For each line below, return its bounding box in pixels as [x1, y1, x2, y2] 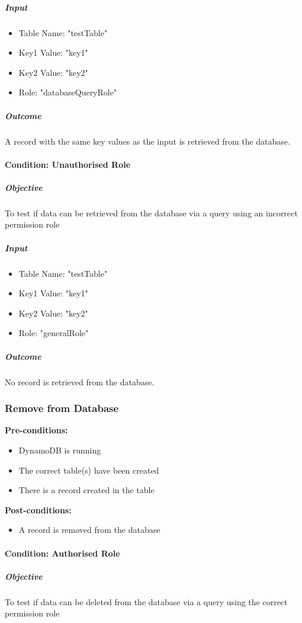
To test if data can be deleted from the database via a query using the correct [5, 595, 288, 608]
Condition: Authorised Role [5, 547, 120, 559]
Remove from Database [5, 401, 119, 416]
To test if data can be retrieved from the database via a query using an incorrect [5, 206, 298, 219]
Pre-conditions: [5, 424, 68, 436]
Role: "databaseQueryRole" [18, 86, 117, 98]
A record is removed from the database [18, 523, 160, 536]
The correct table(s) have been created [18, 464, 159, 476]
